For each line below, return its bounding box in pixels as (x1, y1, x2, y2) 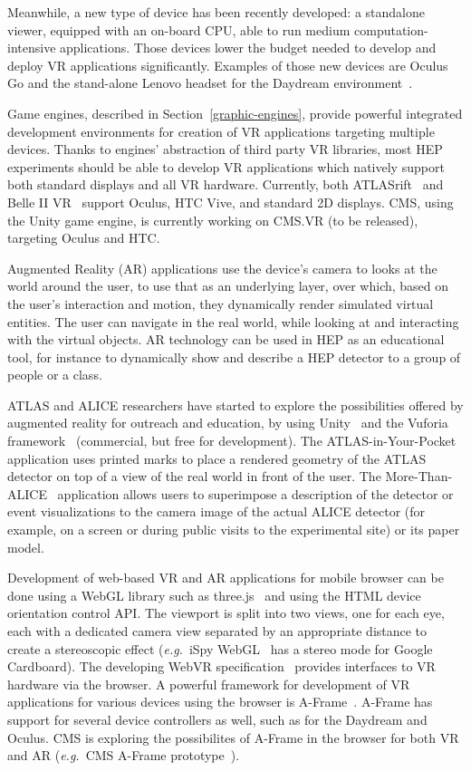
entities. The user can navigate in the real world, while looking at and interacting (7, 312, 459, 331)
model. (7, 537, 44, 556)
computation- (354, 20, 428, 39)
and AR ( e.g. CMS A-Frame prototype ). (7, 746, 240, 765)
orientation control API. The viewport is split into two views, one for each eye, (7, 603, 445, 622)
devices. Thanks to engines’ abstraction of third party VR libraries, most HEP (7, 140, 443, 159)
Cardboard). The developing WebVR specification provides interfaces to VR (7, 657, 436, 676)
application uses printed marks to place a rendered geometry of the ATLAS (7, 448, 427, 467)
